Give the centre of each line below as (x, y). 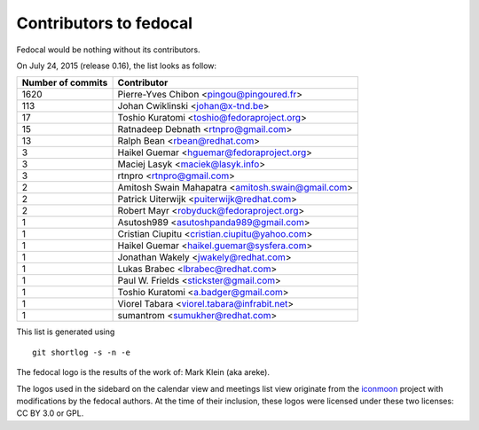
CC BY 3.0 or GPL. (50, 413)
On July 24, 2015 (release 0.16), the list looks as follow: (117, 66)
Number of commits (65, 82)
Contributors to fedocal (105, 23)
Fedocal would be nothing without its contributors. (108, 50)
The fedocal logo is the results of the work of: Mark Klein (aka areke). (143, 372)
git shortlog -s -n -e (82, 352)
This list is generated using (66, 332)
